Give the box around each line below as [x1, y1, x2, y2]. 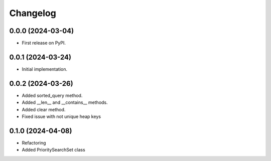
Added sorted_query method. [22, 92, 83, 98]
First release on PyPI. [22, 40, 66, 46]
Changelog [9, 8, 56, 19]
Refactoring [22, 139, 46, 145]
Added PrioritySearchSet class [22, 147, 85, 153]
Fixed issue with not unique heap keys [22, 113, 101, 120]
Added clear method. [22, 106, 66, 112]
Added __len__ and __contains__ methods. [22, 99, 108, 105]
